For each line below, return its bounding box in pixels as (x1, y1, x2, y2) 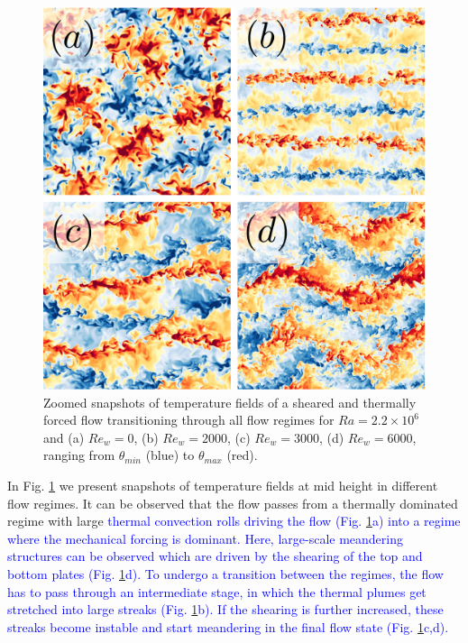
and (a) (43, 427, 85, 446)
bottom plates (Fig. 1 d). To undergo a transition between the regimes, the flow (7, 564, 444, 583)
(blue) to (145, 446, 195, 464)
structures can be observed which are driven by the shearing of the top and (7, 547, 423, 565)
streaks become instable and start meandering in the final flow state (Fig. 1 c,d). (7, 617, 449, 636)
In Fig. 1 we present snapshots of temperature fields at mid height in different (7, 475, 438, 494)
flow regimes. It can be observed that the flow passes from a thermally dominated (7, 493, 458, 512)
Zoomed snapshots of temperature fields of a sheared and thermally (43, 392, 417, 411)
